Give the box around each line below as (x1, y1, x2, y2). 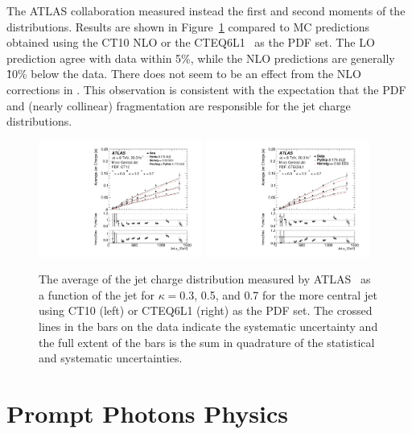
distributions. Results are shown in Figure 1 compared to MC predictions (6, 18, 370, 35)
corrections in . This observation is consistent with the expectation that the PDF (6, 81, 406, 97)
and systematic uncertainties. (39, 349, 183, 366)
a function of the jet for (39, 286, 154, 303)
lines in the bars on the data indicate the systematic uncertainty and (39, 317, 378, 334)
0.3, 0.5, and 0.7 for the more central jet (179, 286, 377, 303)
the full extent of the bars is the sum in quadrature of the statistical (39, 333, 375, 350)
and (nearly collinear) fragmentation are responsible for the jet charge (6, 97, 351, 114)
